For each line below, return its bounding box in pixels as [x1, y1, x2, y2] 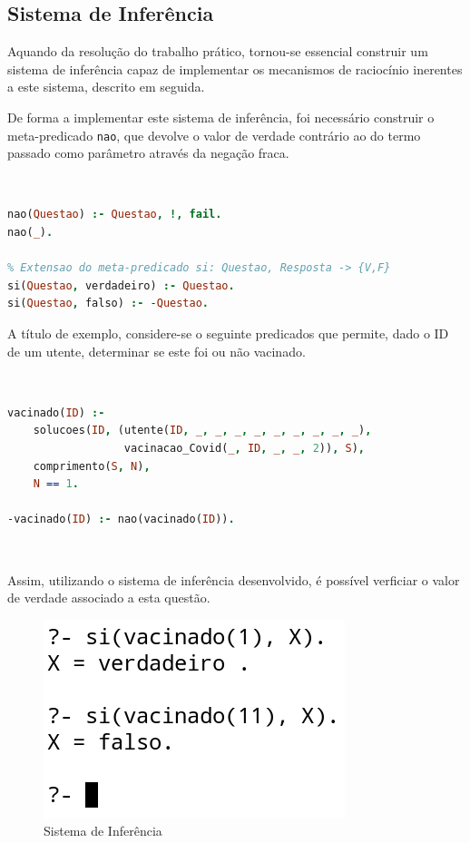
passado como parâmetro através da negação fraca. [7, 143, 289, 162]
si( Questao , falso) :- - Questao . [7, 297, 210, 310]
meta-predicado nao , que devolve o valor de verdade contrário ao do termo [7, 125, 421, 144]
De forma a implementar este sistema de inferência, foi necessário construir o [7, 107, 435, 126]
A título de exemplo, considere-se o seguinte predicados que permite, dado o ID [7, 323, 449, 342]
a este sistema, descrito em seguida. [7, 77, 205, 96]
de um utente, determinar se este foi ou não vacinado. [7, 341, 306, 360]
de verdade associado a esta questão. [7, 588, 211, 607]
